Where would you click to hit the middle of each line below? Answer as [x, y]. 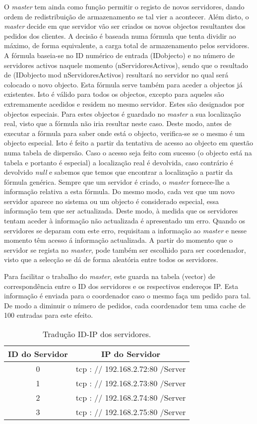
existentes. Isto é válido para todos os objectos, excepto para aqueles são [114, 94]
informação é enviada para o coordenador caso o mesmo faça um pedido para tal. [128, 296]
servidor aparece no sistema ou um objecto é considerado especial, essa [112, 201]
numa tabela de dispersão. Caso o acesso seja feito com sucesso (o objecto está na [128, 152]
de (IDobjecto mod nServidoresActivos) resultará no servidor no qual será [116, 75]
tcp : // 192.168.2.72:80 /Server [131, 369]
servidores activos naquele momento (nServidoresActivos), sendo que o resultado [126, 65]
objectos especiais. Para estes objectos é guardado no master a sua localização [123, 113]
